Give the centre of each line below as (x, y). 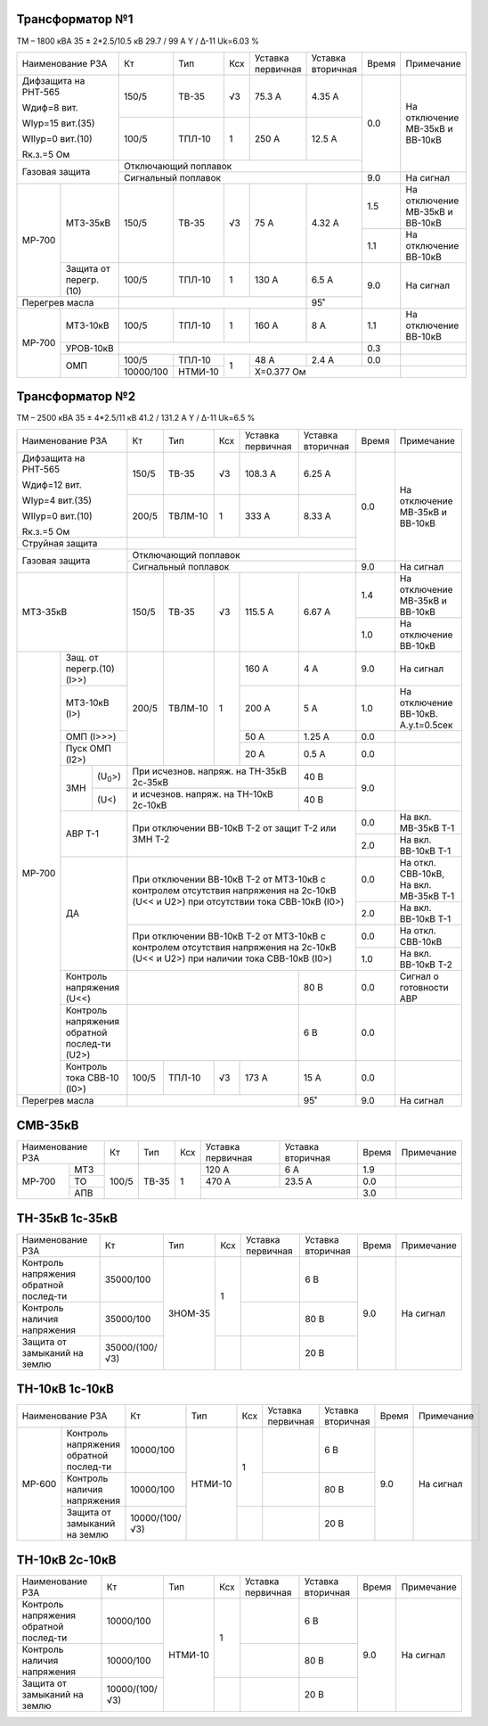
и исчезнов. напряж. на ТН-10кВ (203, 793)
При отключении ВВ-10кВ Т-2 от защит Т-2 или (234, 828)
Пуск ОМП (88, 748)
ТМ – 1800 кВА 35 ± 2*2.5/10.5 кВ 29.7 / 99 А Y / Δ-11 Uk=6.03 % (138, 41)
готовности (424, 987)
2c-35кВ (150, 782)
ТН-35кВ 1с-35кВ (67, 1218)
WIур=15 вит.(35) (58, 123)
